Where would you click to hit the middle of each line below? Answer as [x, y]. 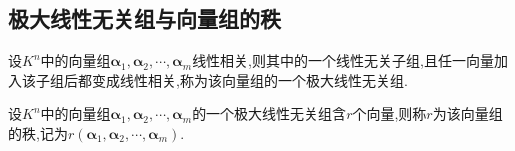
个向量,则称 [389, 113]
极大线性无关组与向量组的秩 [144, 18]
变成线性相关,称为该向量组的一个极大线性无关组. [249, 79]
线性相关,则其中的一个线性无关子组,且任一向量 [343, 60]
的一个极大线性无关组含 [269, 113]
